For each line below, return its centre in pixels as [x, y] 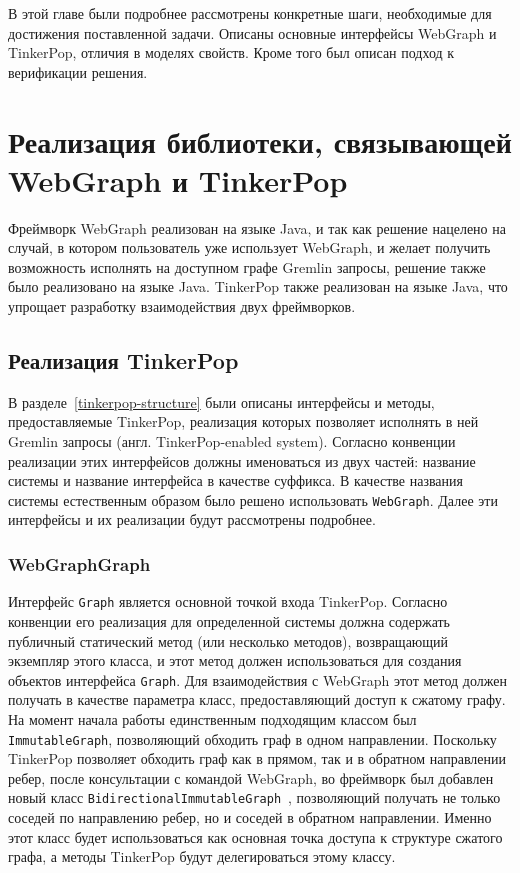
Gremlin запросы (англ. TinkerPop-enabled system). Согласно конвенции [232, 441]
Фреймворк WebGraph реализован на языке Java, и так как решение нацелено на [257, 227]
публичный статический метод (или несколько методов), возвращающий [228, 640]
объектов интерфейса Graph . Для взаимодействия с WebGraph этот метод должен [257, 679]
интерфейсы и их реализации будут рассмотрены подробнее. [192, 519]
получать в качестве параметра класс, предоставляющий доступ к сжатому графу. [257, 699]
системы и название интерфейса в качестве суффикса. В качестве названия [236, 480]
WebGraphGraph [79, 564]
